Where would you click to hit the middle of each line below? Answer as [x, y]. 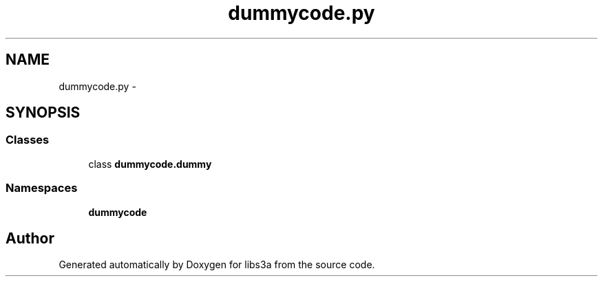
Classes [28, 140]
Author [30, 238]
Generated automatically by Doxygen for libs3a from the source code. [217, 265]
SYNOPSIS [43, 113]
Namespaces [42, 188]
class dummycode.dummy [150, 164]
